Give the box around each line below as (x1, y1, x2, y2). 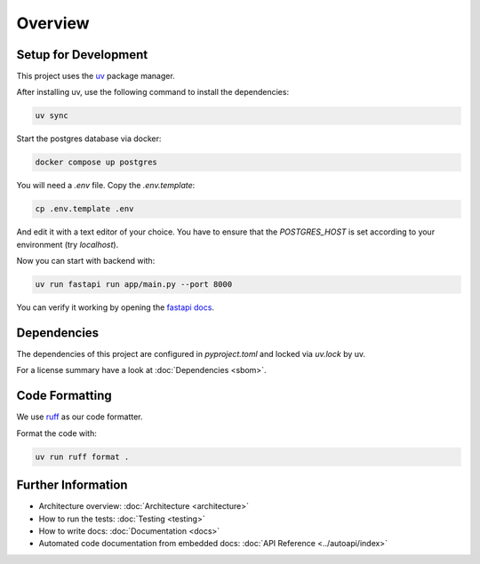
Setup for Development (16, 47, 148, 62)
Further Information (16, 478, 128, 493)
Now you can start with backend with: (16, 256, 156, 266)
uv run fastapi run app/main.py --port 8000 (35, 280, 233, 290)
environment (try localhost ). (16, 239, 119, 250)
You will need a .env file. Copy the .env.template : (16, 180, 196, 191)
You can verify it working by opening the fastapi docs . (16, 302, 215, 313)
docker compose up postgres (35, 157, 157, 168)
